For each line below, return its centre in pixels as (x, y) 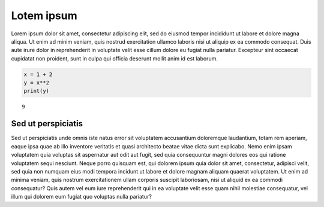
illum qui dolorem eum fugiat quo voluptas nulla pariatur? (82, 197)
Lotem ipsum (44, 16)
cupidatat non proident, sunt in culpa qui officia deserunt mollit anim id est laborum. (115, 58)
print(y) (37, 91)
